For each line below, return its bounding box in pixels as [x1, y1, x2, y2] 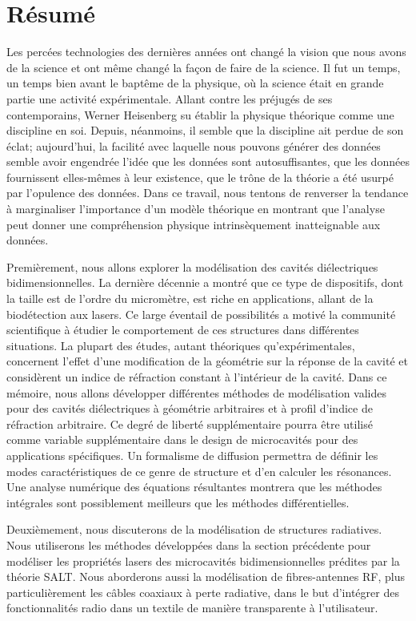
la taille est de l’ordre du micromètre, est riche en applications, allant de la [6, 290, 374, 307]
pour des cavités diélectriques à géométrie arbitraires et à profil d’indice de [6, 400, 373, 417]
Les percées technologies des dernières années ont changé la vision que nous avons [6, 43, 406, 60]
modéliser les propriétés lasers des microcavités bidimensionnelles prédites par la [6, 552, 400, 569]
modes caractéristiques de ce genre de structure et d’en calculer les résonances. [6, 462, 392, 479]
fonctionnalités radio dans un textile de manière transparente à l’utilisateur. [6, 599, 378, 616]
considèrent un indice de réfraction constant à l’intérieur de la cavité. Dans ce [6, 369, 387, 385]
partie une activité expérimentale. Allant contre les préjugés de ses [6, 90, 333, 107]
